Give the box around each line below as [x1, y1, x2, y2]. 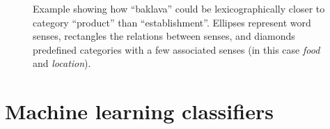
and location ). [33, 56, 91, 70]
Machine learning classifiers [5, 97, 274, 126]
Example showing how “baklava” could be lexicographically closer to [33, 1, 325, 15]
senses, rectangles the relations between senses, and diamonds [33, 29, 295, 43]
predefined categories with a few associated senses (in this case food [33, 42, 320, 56]
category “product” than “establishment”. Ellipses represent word [33, 15, 311, 29]
